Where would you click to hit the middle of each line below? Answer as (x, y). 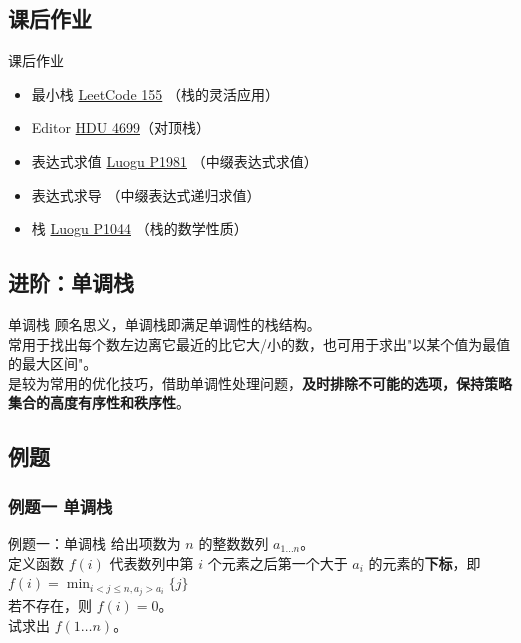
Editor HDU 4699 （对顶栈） (120, 127)
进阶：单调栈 (71, 282)
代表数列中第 (151, 562)
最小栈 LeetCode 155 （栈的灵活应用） (155, 93)
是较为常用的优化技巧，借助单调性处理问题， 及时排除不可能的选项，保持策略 (260, 382)
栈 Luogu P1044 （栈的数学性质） (139, 228)
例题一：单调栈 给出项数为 (94, 542)
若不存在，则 (50, 605)
